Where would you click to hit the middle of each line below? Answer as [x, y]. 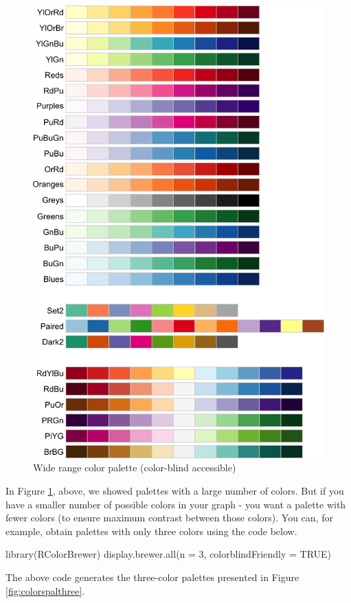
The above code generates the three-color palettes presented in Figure [152, 577]
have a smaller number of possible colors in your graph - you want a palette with [176, 504]
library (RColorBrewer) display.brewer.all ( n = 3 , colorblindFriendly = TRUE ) [169, 554]
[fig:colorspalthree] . [45, 590]
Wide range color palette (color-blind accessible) [135, 468]
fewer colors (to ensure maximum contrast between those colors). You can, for [169, 518]
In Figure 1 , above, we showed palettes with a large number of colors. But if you [175, 491]
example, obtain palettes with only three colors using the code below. [151, 531]
